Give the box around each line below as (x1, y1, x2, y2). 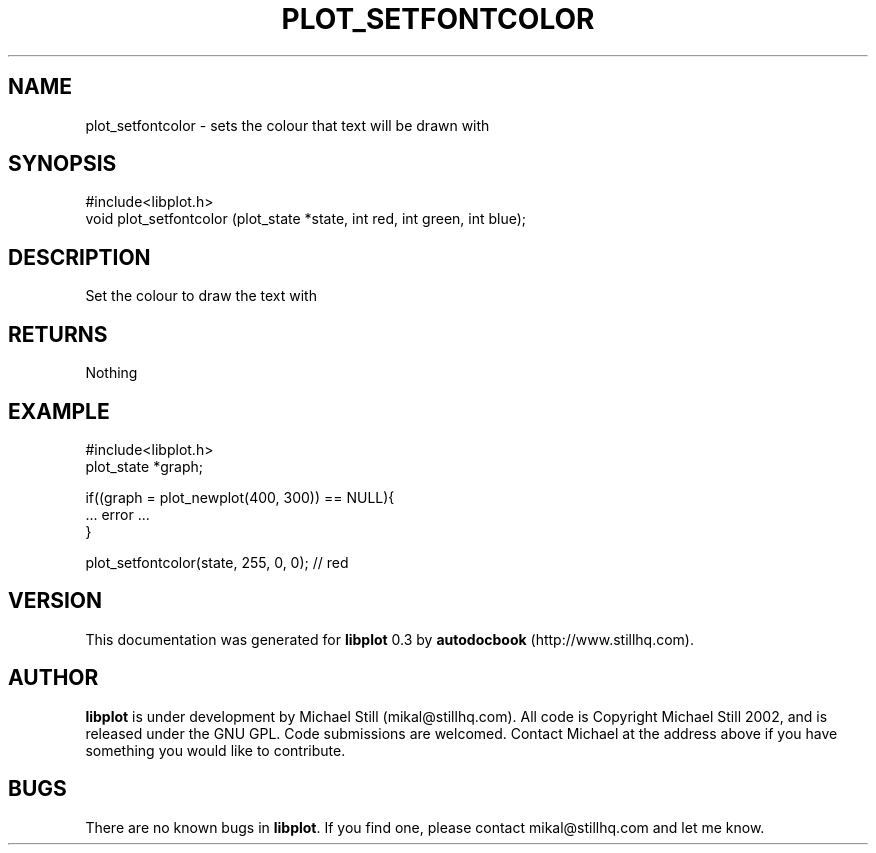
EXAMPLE (8, 398, 110, 424)
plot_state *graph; (85, 457, 203, 475)
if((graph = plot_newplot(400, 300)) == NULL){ (85, 488, 395, 506)
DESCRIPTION (8, 244, 151, 270)
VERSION (8, 588, 103, 614)
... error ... (85, 505, 150, 523)
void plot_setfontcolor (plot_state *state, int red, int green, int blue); (85, 210, 527, 228)
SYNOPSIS (8, 151, 117, 177)
